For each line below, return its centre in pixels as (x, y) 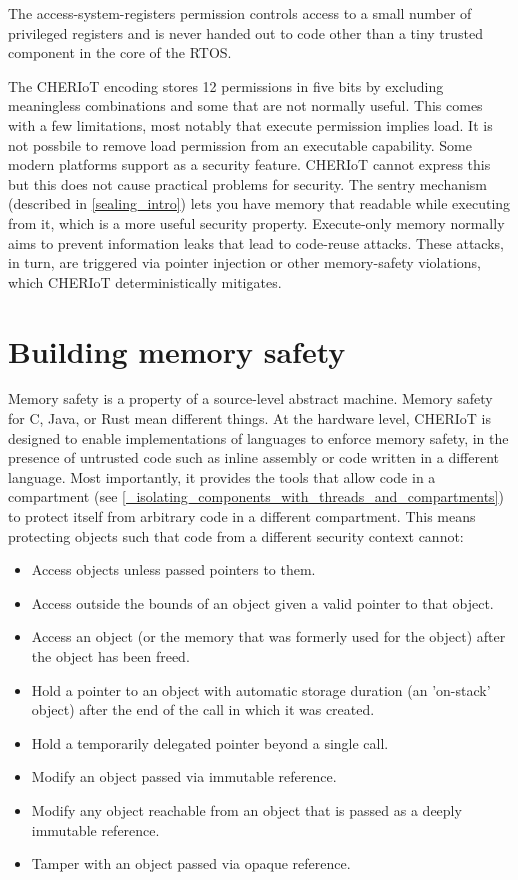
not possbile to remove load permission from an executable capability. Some (240, 144)
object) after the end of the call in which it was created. (203, 709)
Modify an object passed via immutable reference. (184, 776)
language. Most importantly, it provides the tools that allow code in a (222, 476)
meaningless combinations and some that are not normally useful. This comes (245, 105)
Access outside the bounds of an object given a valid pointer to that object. (262, 602)
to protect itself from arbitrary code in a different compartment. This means (242, 516)
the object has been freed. (110, 655)
